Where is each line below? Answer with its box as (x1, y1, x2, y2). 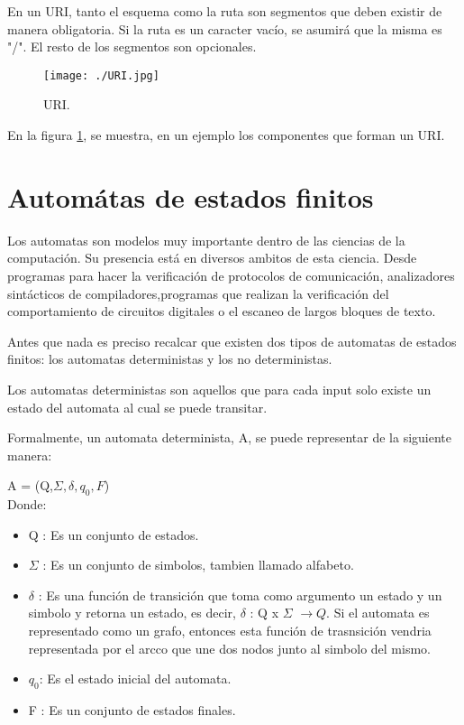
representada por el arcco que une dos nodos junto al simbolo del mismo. (28, 638, 431, 657)
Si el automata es (333, 603, 430, 622)
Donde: (7, 495, 47, 514)
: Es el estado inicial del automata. (39, 669, 232, 688)
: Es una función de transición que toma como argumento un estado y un (38, 585, 442, 604)
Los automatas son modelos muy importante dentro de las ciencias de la (7, 230, 405, 249)
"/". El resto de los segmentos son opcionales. (7, 37, 257, 56)
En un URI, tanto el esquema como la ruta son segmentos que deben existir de (7, 2, 442, 20)
